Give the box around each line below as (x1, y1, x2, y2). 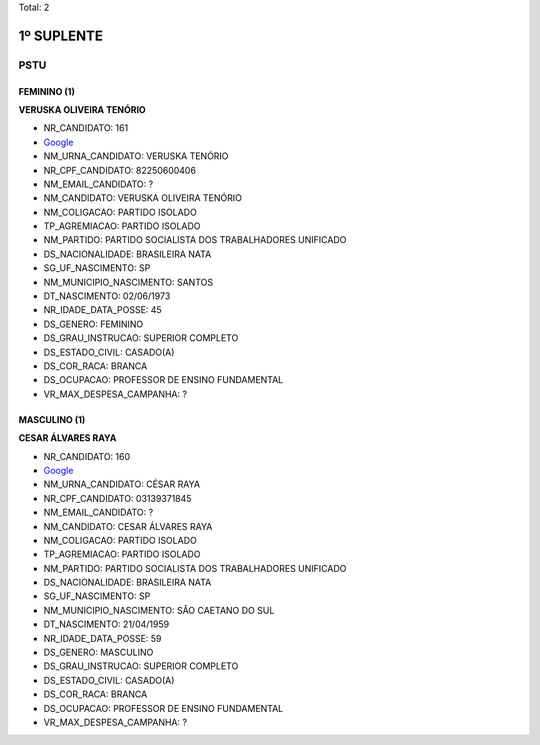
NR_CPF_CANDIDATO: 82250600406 (43, 164, 197, 176)
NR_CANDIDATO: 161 (43, 122, 129, 134)
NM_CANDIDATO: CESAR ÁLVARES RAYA (43, 520, 213, 532)
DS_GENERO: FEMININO (43, 318, 144, 330)
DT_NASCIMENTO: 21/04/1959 (43, 618, 170, 630)
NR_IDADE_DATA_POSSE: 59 (43, 632, 162, 644)
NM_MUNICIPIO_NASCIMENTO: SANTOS (43, 276, 214, 288)
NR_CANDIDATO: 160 (43, 450, 131, 462)
